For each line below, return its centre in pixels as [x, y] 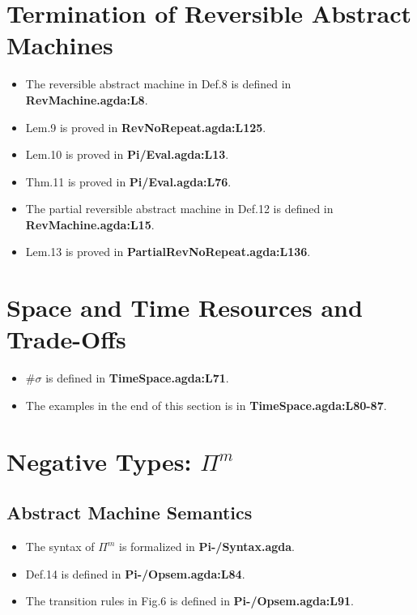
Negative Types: [99, 461]
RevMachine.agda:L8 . [87, 99]
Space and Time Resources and [185, 307]
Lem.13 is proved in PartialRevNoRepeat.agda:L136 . [168, 252]
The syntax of [60, 547]
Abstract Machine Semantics [130, 512]
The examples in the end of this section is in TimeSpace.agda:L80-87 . [206, 405]
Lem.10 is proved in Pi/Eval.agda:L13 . [127, 154]
